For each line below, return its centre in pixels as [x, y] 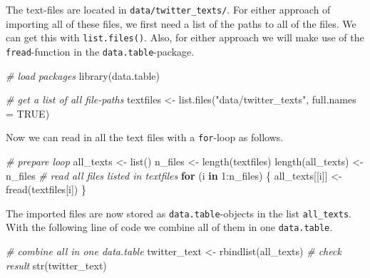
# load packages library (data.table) [83, 75]
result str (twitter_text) [56, 265]
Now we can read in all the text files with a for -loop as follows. [145, 137]
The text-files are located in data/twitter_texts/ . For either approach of [168, 9]
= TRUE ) [28, 113]
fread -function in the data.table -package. [100, 51]
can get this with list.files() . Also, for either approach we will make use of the [185, 37]
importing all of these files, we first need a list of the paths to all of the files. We [181, 23]
